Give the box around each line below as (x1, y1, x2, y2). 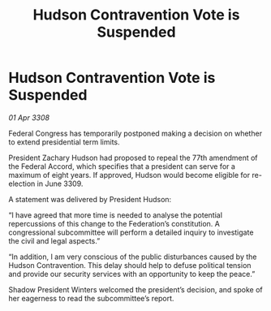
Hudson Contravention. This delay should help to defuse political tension (8, 260, 252, 270)
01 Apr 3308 (8, 112, 50, 123)
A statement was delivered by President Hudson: (8, 194, 172, 204)
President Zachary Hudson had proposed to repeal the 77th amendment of (8, 153, 258, 162)
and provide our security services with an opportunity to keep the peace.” (8, 269, 256, 279)
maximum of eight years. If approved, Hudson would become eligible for (8, 170, 251, 179)
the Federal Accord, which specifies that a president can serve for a (8, 161, 235, 171)
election (8, 179, 36, 188)
